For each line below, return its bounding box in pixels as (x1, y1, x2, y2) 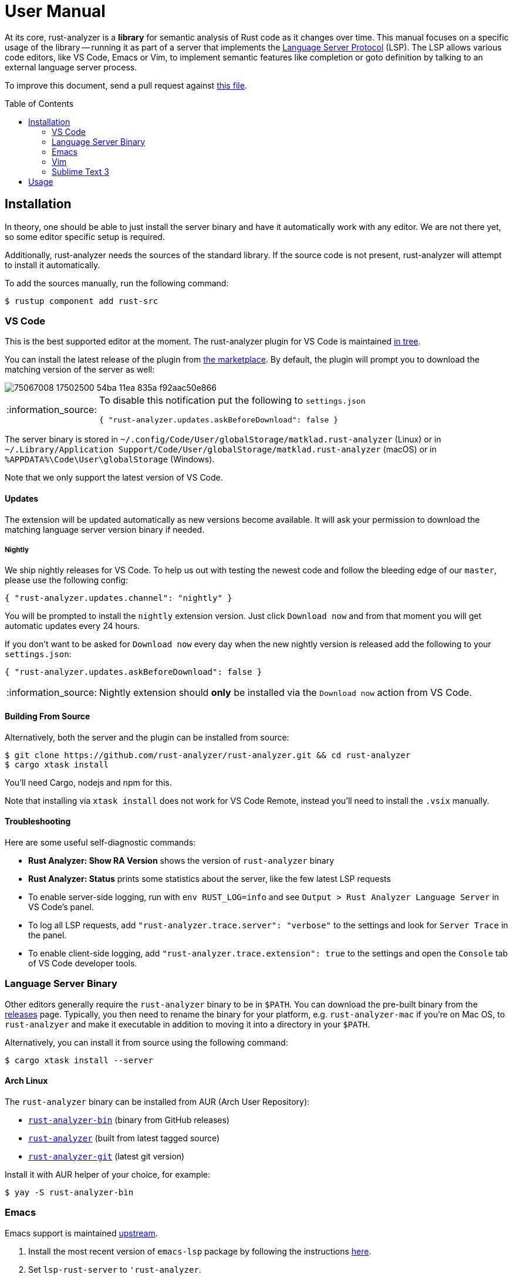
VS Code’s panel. (28, 901, 94, 912)
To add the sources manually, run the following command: (5, 278, 229, 288)
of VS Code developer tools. (28, 958, 137, 968)
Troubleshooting (5, 816, 71, 827)
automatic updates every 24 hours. (5, 621, 140, 631)
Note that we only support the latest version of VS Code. (5, 472, 223, 483)
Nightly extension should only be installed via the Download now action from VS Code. (99, 687, 472, 699)
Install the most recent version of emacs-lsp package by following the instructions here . (28, 1246, 372, 1256)
